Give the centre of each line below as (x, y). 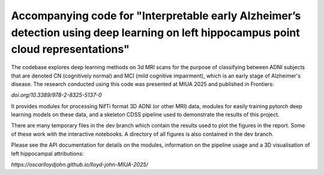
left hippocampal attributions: (47, 153)
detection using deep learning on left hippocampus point (155, 32)
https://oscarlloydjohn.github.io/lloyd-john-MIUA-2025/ (79, 165)
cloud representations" (70, 50)
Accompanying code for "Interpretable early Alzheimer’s (156, 16)
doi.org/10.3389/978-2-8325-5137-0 (56, 95)
